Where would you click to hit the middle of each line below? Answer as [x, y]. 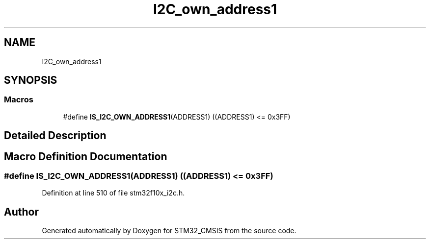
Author [21, 212]
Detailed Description [55, 136]
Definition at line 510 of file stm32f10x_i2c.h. [113, 193]
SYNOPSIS [31, 80]
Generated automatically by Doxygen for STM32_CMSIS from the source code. [169, 231]
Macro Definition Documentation [86, 156]
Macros [19, 100]
